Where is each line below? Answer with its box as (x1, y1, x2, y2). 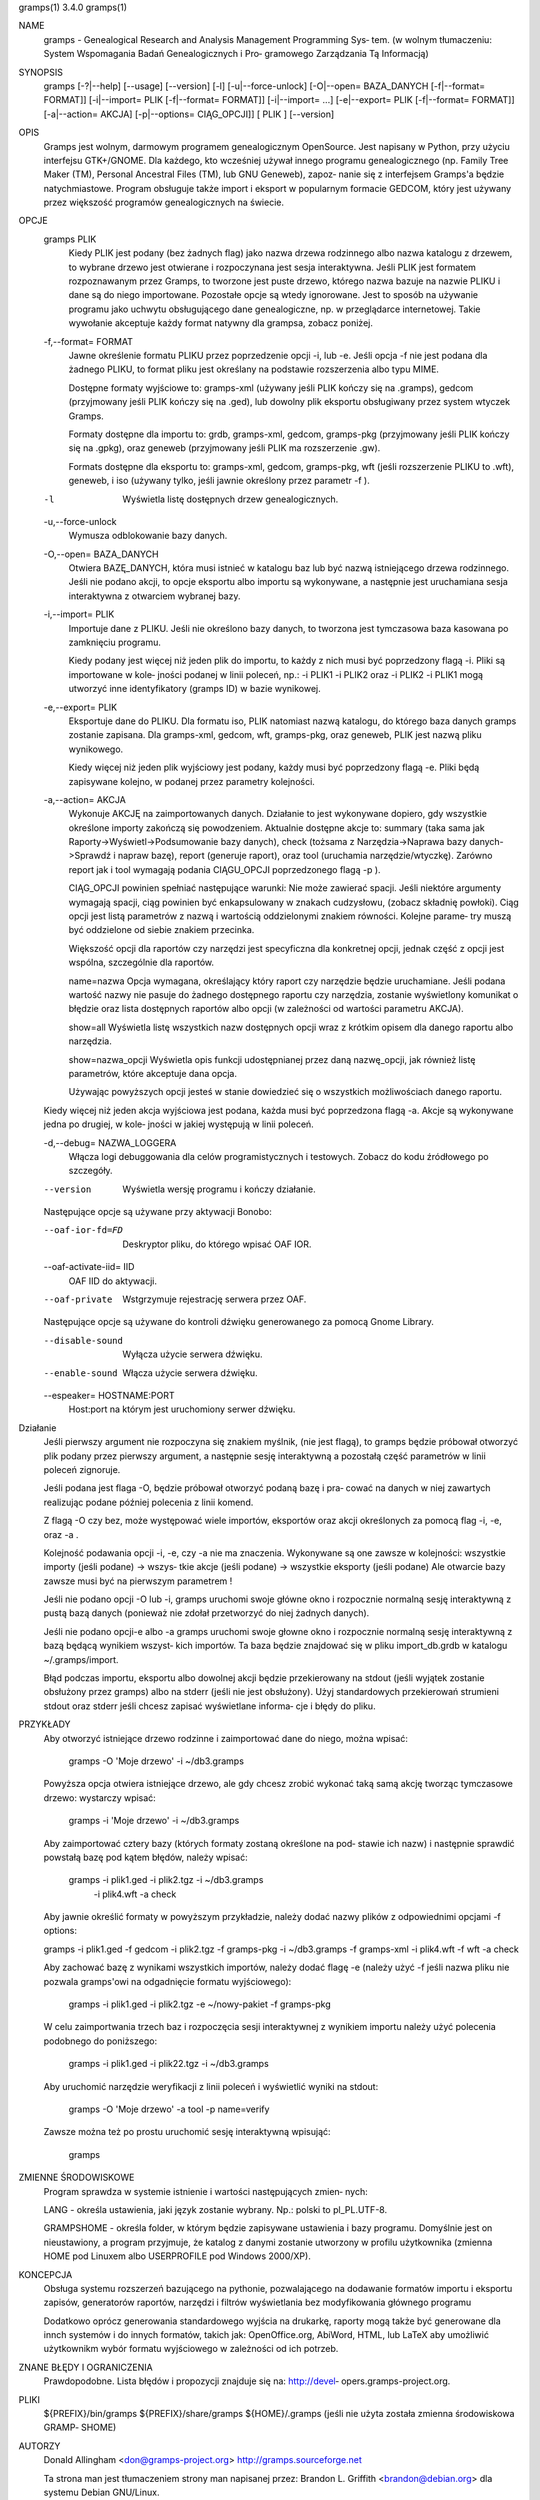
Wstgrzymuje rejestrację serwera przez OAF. (122, 1293, 307, 1305)
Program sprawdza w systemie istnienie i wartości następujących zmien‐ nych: (43, 2185, 369, 2197)
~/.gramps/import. (43, 1653, 119, 1665)
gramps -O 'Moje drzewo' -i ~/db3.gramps (68, 1755, 245, 1767)
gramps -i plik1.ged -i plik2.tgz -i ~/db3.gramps (68, 1874, 264, 1886)
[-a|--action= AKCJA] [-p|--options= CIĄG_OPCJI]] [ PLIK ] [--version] (43, 108, 335, 120)
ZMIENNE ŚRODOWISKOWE (18, 2171, 135, 2184)
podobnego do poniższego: (43, 2035, 158, 2047)
